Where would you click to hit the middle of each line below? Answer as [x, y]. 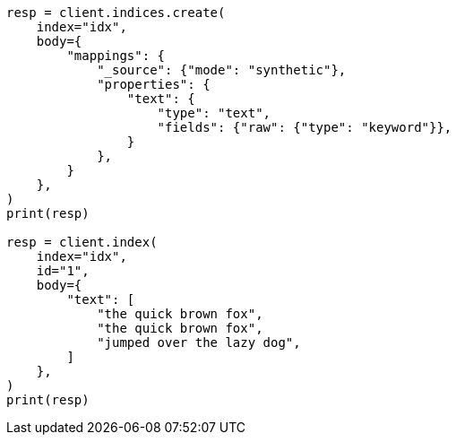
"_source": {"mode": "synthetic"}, [222, 70]
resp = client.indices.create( [116, 13]
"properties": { [154, 84]
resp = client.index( [82, 242]
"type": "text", [214, 113]
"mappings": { [116, 56]
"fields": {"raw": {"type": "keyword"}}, [305, 127]
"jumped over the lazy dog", [199, 342]
